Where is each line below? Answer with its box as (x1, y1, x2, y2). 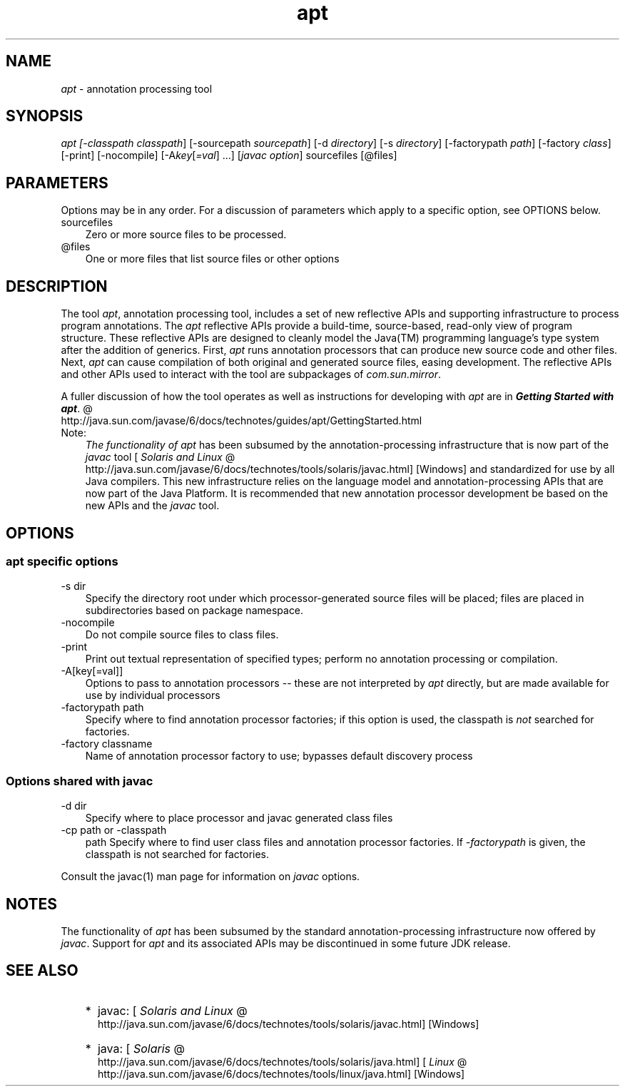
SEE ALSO (6, 961, 78, 980)
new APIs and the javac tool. (85, 499, 220, 512)
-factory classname (61, 738, 153, 750)
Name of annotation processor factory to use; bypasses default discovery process (85, 750, 473, 762)
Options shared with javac (6, 773, 153, 788)
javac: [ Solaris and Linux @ (97, 1003, 248, 1018)
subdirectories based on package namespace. (85, 604, 304, 617)
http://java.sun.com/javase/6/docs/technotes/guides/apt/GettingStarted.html (61, 414, 422, 427)
